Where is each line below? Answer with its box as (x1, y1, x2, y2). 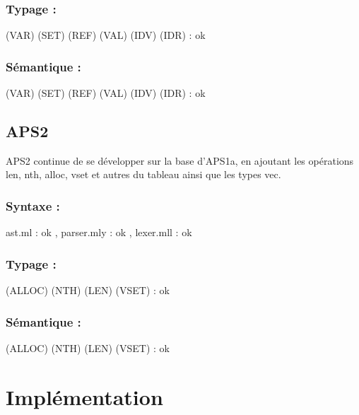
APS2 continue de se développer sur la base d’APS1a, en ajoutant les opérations (6, 153, 354, 168)
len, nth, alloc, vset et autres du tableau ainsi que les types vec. (6, 167, 281, 182)
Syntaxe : (6, 197, 60, 214)
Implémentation (6, 382, 163, 411)
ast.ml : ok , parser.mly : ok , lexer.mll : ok (6, 225, 192, 240)
